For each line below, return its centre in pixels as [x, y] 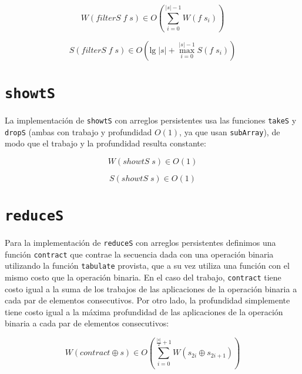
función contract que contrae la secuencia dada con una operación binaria [139, 254]
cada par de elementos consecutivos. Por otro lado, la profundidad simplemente [147, 300]
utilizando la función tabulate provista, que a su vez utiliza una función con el [147, 266]
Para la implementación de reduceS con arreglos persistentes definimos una [140, 243]
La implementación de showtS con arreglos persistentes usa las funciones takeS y [151, 120]
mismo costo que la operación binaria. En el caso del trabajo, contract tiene [143, 277]
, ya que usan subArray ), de [230, 131]
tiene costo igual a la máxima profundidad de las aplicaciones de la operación [144, 311]
